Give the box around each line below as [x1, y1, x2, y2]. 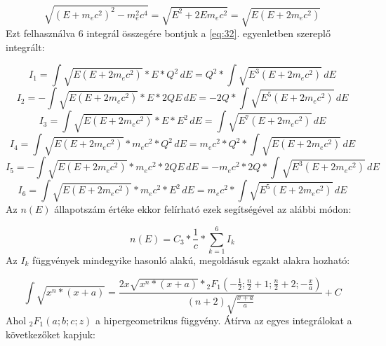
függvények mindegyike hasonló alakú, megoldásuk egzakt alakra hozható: [32, 252, 350, 267]
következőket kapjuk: [6, 326, 95, 341]
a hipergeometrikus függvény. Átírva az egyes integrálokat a [95, 312, 352, 327]
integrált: [6, 39, 45, 54]
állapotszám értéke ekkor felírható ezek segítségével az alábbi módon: [54, 202, 352, 216]
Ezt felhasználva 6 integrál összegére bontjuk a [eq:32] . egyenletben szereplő [6, 26, 331, 41]
